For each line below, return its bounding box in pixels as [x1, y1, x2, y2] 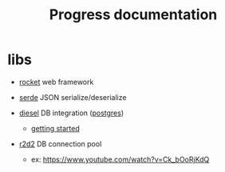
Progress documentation [49, 6, 218, 24]
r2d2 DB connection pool [18, 138, 102, 149]
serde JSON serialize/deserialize [18, 92, 127, 102]
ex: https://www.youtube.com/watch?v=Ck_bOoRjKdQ [30, 154, 210, 164]
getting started [30, 123, 81, 133]
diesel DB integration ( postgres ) [18, 108, 124, 118]
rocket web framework [18, 77, 94, 86]
